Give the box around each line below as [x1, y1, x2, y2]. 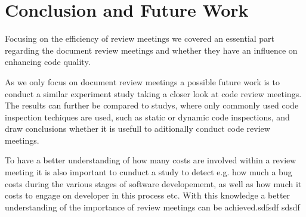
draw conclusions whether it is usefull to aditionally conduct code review [5, 122, 270, 135]
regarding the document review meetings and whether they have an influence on [5, 44, 298, 56]
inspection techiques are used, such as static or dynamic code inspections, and [5, 110, 290, 123]
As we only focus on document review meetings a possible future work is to [5, 75, 280, 88]
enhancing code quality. [5, 55, 91, 68]
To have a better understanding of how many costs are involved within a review [5, 154, 296, 166]
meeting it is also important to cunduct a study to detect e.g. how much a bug [5, 166, 292, 178]
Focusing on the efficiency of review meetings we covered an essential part [5, 32, 275, 45]
